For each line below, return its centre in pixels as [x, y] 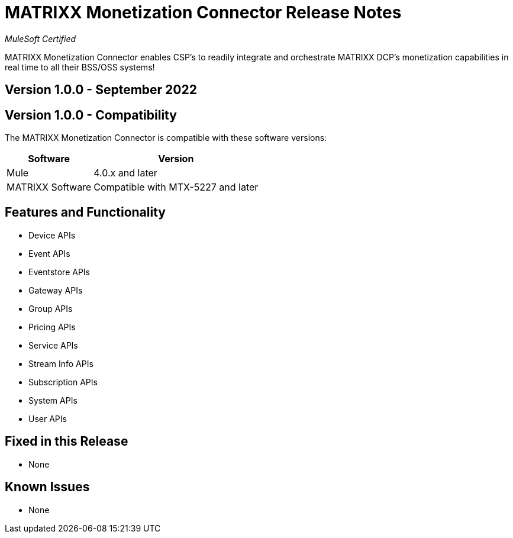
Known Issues [47, 487]
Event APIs [49, 253]
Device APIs [52, 235]
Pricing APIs [52, 327]
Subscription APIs [63, 382]
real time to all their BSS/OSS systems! [80, 67]
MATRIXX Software [49, 187]
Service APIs [53, 345]
